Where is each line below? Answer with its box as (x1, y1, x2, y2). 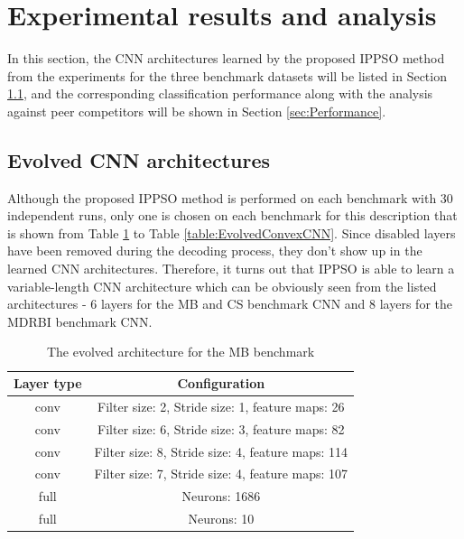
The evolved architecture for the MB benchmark (46, 342, 315, 361)
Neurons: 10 (188, 509, 255, 528)
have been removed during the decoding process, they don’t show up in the (7, 241, 422, 260)
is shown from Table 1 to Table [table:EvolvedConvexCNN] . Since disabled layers (7, 223, 456, 242)
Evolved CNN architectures (7, 145, 271, 173)
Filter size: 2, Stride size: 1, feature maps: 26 (97, 396, 345, 415)
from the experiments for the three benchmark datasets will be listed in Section (7, 66, 447, 85)
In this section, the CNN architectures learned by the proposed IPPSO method (7, 49, 445, 68)
